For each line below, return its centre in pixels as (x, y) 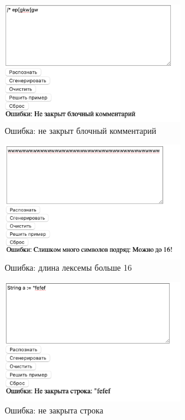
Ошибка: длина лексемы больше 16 (68, 267)
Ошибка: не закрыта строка (54, 410)
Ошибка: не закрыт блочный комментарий (81, 130)
